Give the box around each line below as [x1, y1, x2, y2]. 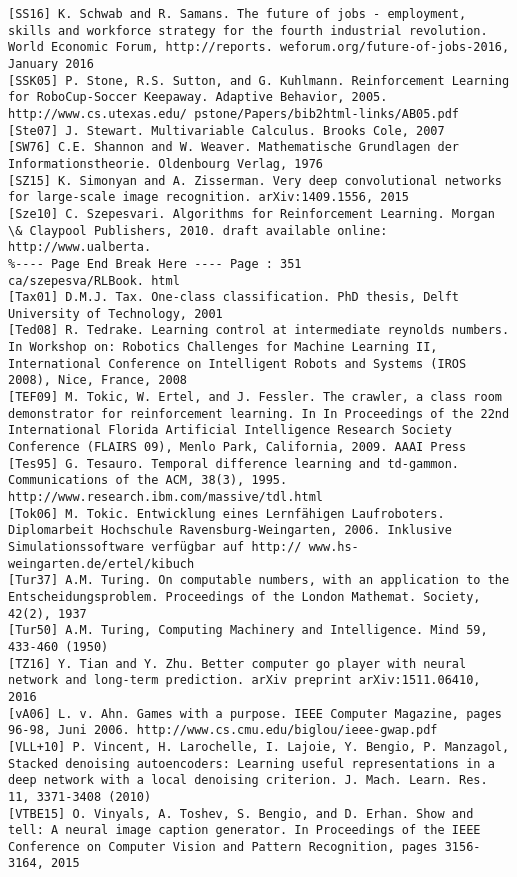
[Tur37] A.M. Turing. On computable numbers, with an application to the [8, 573, 510, 588]
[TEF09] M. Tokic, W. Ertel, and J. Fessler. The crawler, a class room [8, 390, 502, 405]
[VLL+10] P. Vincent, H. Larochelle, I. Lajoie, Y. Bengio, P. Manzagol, [8, 739, 510, 754]
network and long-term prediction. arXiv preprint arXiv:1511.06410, [8, 673, 481, 688]
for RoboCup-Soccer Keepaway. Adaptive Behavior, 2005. [8, 90, 388, 105]
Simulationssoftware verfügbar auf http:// [8, 540, 302, 554]
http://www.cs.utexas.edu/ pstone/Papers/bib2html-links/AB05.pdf [8, 106, 460, 121]
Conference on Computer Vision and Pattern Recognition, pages [8, 839, 438, 854]
